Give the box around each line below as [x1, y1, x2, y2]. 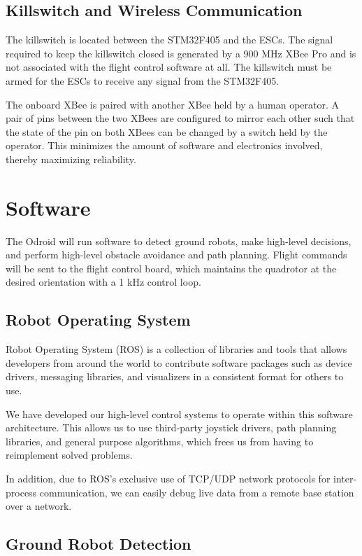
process [6, 485, 37, 499]
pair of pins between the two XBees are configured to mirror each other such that [6, 111, 355, 125]
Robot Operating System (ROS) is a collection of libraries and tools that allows [6, 342, 347, 356]
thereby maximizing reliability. [6, 151, 136, 166]
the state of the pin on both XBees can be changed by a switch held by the [6, 124, 328, 139]
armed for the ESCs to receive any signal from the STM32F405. [6, 73, 280, 88]
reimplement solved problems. [6, 447, 133, 462]
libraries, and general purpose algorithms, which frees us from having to [6, 433, 314, 448]
